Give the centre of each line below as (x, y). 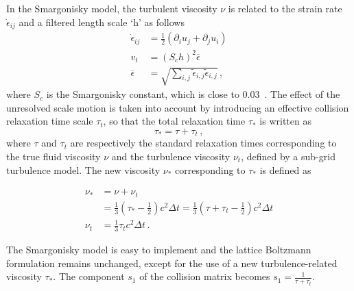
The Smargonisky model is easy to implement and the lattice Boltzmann (159, 250)
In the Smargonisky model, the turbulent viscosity (112, 8)
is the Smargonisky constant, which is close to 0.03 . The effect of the (193, 94)
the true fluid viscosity (54, 156)
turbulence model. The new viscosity (83, 169)
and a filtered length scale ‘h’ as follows (102, 22)
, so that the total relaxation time (174, 121)
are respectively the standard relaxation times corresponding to (203, 143)
